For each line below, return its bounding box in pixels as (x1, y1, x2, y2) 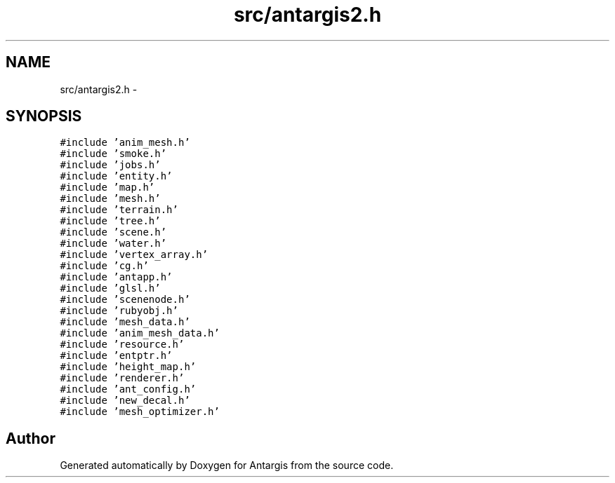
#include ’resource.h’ (60, 339, 185, 351)
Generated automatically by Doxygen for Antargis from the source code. (60, 459, 394, 472)
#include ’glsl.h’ (60, 283, 161, 294)
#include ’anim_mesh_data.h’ (60, 327, 220, 339)
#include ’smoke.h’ (60, 148, 167, 160)
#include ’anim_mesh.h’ (60, 137, 190, 149)
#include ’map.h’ (60, 182, 155, 193)
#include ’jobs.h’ (60, 159, 161, 171)
